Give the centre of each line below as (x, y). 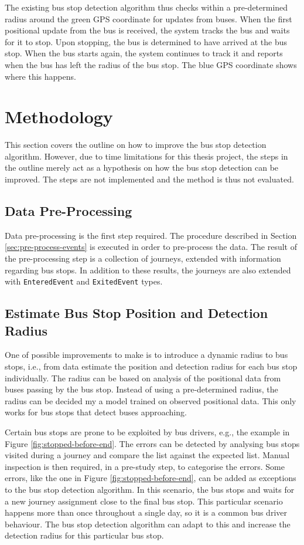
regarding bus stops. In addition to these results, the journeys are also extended (148, 270)
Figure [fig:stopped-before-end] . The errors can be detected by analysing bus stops (152, 443)
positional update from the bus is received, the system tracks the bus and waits (147, 30)
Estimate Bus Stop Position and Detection (136, 313)
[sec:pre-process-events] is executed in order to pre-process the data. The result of (151, 247)
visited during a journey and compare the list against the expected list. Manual (147, 455)
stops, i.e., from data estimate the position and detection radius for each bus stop (151, 366)
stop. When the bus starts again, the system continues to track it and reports (144, 53)
